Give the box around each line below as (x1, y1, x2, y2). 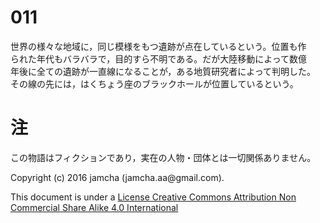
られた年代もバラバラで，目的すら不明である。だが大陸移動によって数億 (10, 52, 308, 65)
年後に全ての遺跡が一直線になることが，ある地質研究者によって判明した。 (10, 65, 317, 77)
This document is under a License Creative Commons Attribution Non (10, 191, 297, 203)
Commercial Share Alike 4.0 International (10, 201, 179, 213)
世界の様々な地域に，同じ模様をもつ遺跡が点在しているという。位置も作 (10, 40, 307, 52)
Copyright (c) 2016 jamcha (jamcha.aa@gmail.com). (10, 171, 225, 183)
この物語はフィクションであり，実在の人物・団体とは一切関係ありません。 (10, 151, 317, 163)
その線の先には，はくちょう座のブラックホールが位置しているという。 (10, 77, 299, 90)
